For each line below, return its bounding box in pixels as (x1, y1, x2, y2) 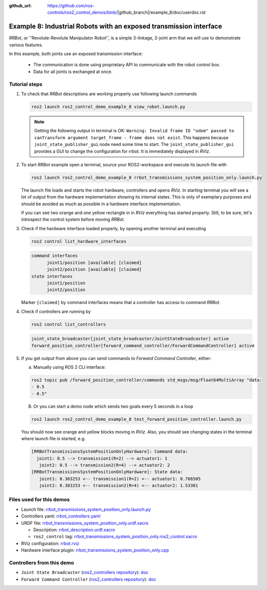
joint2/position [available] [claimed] (47, 267, 142, 272)
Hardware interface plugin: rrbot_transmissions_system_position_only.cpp (21, 547, 169, 553)
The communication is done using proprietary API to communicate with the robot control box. (33, 62, 221, 68)
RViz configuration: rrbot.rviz (21, 540, 80, 546)
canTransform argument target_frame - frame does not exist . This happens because (34, 134, 229, 141)
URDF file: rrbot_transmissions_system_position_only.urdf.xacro (21, 520, 149, 526)
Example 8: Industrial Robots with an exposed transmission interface (9, 22, 222, 31)
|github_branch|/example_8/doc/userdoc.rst (117, 10, 206, 16)
